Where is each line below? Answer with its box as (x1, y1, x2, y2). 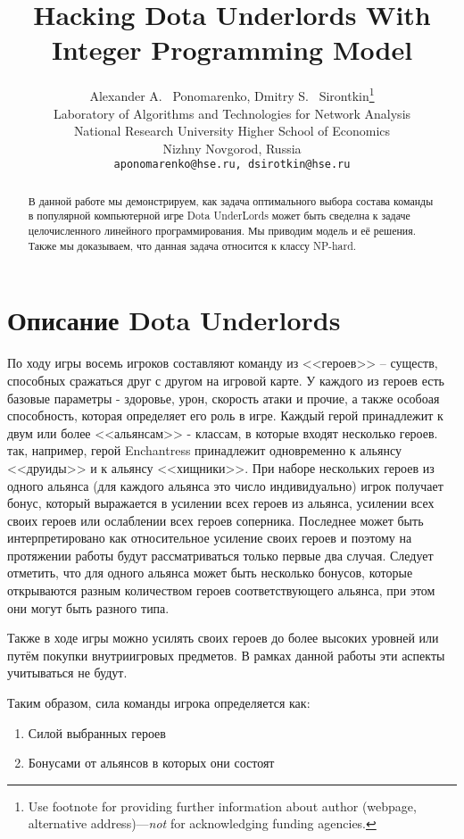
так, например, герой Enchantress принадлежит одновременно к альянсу (7, 441, 402, 460)
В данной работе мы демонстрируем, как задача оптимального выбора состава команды (28, 193, 434, 208)
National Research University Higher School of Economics (73, 121, 391, 140)
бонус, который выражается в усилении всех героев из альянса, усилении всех (7, 494, 435, 512)
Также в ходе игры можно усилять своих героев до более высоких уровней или (7, 628, 439, 647)
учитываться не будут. (7, 663, 128, 682)
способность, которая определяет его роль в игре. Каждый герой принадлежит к (7, 406, 443, 425)
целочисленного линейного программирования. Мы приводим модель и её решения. (28, 223, 416, 238)
